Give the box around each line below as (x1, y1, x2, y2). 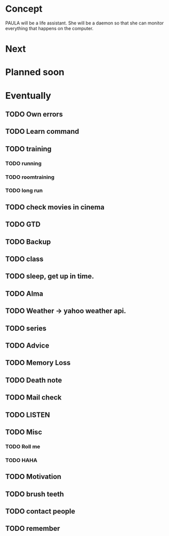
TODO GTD (5, 220, 41, 229)
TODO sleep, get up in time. (5, 272, 94, 280)
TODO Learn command (5, 127, 79, 136)
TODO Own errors (5, 110, 63, 119)
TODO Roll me (5, 443, 41, 450)
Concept (5, 3, 43, 15)
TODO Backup (5, 237, 51, 246)
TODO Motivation (5, 472, 62, 481)
